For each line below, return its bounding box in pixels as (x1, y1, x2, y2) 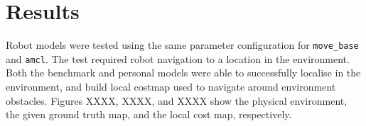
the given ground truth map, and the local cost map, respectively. (6, 107, 292, 122)
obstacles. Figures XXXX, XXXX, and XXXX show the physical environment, (6, 93, 348, 108)
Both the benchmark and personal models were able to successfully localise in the (6, 65, 361, 80)
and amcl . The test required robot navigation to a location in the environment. (6, 51, 350, 66)
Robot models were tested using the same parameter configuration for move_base (6, 38, 359, 52)
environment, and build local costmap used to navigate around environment (6, 79, 336, 94)
